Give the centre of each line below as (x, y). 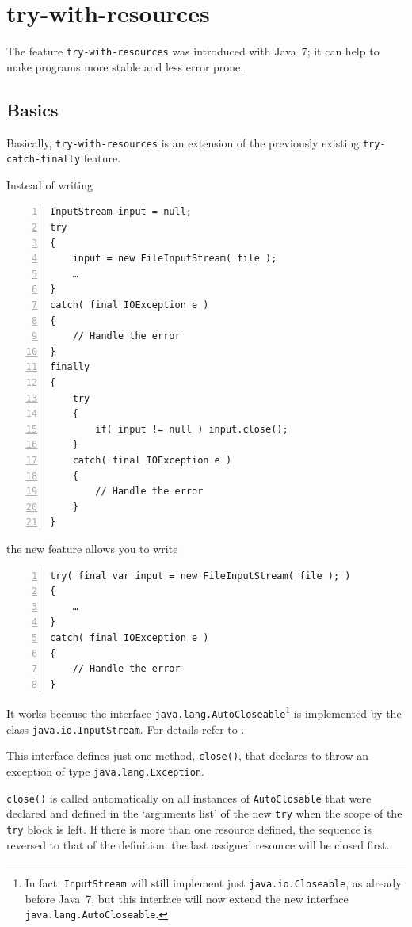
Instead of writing (50, 184)
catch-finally (44, 160)
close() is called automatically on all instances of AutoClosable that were (189, 797)
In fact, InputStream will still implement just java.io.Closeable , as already (213, 883)
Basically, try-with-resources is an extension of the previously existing (183, 142)
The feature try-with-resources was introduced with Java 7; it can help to (193, 51)
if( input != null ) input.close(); (192, 429)
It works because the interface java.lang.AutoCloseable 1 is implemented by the (204, 712)
